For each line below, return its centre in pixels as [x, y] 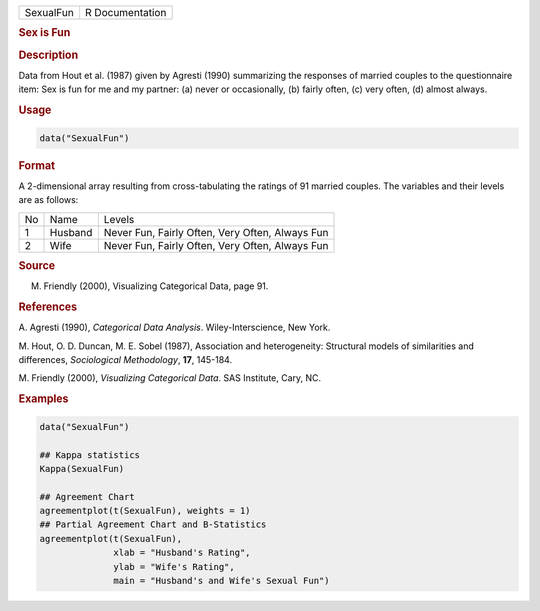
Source [37, 265]
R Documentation [126, 12]
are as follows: [48, 200]
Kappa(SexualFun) [82, 468]
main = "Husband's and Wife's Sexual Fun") [221, 581]
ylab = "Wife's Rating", [174, 566]
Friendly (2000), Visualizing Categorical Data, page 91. [156, 286]
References [48, 307]
